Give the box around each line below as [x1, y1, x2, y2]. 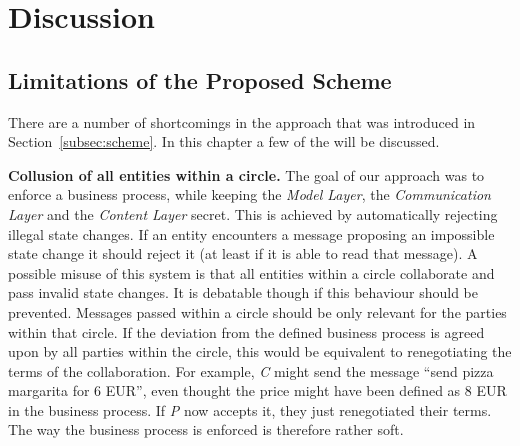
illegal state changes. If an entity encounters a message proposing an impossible [8, 223, 495, 244]
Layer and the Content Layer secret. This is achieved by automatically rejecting [8, 203, 498, 224]
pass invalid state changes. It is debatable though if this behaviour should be [8, 282, 478, 303]
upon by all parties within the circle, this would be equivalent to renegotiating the [8, 341, 512, 362]
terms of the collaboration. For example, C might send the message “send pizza [8, 360, 494, 381]
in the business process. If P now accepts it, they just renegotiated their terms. [8, 399, 492, 420]
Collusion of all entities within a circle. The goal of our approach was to [8, 164, 485, 185]
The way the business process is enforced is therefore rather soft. [8, 419, 404, 440]
